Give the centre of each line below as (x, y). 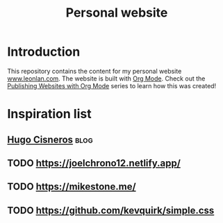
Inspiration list (49, 114)
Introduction (44, 52)
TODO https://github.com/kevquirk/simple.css (111, 210)
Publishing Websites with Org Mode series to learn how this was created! (112, 85)
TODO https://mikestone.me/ (72, 187)
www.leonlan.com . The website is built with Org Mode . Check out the (106, 79)
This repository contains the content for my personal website (94, 71)
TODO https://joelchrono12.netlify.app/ (94, 163)
